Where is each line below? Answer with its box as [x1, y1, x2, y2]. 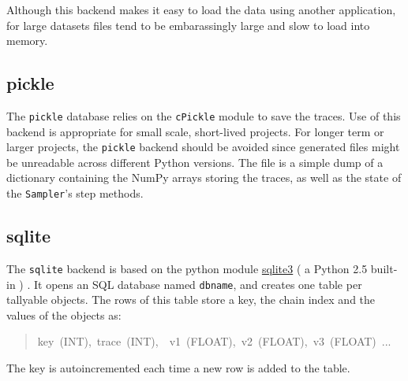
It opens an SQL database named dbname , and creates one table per [33, 276, 362, 292]
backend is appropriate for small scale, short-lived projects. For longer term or [6, 123, 384, 139]
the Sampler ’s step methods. [6, 185, 144, 202]
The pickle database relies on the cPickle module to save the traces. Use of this [6, 107, 401, 124]
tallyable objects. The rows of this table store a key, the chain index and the [6, 291, 376, 308]
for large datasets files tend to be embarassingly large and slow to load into [6, 17, 370, 33]
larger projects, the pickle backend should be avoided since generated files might [6, 139, 400, 155]
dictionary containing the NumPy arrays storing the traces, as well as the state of [6, 169, 402, 186]
